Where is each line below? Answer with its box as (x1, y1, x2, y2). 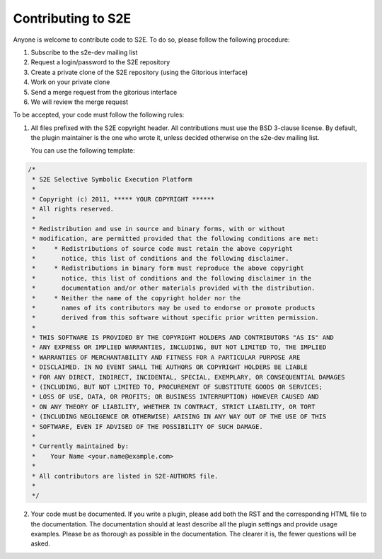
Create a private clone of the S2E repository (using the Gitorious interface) (30, 68, 248, 76)
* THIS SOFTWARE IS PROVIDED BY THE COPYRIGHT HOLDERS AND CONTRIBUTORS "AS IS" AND (32, 334, 334, 342)
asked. (30, 539, 51, 548)
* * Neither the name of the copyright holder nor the (32, 294, 241, 302)
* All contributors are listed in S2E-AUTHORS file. (32, 472, 219, 480)
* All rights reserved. (32, 205, 115, 213)
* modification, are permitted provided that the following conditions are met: (32, 235, 320, 243)
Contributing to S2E (13, 11, 132, 26)
